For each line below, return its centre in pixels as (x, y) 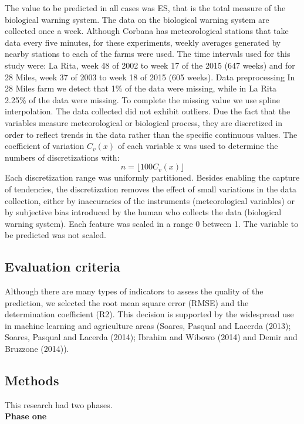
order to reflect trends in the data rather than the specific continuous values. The (151, 134)
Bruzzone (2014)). (37, 349)
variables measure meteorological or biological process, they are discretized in (144, 122)
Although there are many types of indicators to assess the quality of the (134, 291)
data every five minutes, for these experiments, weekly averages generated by (143, 42)
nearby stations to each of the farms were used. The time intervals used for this (148, 54)
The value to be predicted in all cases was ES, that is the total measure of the (145, 8)
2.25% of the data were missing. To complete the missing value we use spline (143, 99)
